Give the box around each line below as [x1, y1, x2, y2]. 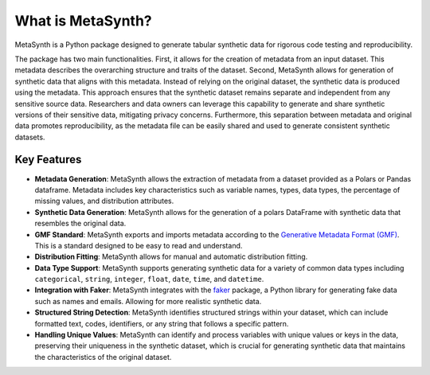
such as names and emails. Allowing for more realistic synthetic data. [34, 296, 262, 306]
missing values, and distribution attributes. [34, 196, 174, 206]
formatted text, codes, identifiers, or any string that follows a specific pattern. [34, 318, 289, 328]
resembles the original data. [34, 219, 127, 229]
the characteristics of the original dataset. [34, 352, 172, 361]
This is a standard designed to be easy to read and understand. [34, 240, 243, 250]
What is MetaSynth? [14, 12, 152, 29]
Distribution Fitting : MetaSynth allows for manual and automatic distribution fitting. [34, 252, 308, 262]
